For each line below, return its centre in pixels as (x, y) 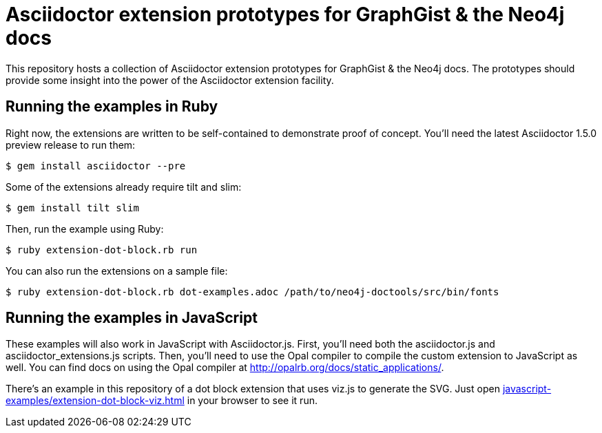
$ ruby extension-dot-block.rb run (102, 250)
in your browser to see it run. (252, 401)
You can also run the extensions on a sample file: (117, 271)
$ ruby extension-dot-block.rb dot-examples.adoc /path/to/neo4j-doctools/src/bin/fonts (252, 292)
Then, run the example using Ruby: (85, 229)
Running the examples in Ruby (112, 107)
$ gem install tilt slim (72, 208)
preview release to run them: (71, 145)
